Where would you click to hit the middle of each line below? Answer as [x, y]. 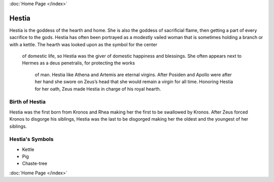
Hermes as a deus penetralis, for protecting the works [79, 63]
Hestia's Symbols [31, 139]
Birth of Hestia [27, 102]
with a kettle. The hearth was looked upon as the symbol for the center [83, 44]
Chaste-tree [35, 163]
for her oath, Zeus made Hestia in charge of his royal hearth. [98, 89]
